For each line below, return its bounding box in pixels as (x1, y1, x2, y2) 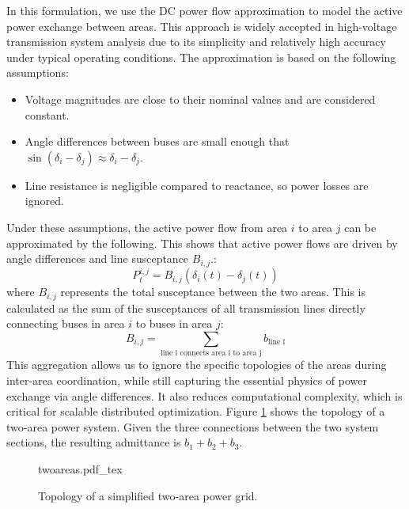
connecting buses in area (6, 315, 125, 332)
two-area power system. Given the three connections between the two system (6, 418, 379, 435)
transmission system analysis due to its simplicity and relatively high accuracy (6, 33, 386, 50)
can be (344, 218, 377, 235)
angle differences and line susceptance (6, 250, 189, 267)
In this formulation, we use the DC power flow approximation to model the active (6, 2, 403, 18)
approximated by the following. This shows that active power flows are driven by (6, 234, 398, 251)
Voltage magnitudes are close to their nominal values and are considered (25, 90, 376, 107)
